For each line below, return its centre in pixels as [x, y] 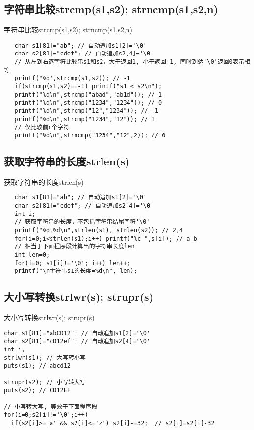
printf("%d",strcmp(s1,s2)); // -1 [72, 78]
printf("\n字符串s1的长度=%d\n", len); [76, 271]
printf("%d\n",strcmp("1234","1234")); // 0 [88, 103]
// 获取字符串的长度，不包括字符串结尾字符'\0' [82, 222]
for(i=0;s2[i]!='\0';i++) [46, 415]
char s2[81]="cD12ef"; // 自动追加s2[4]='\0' [77, 341]
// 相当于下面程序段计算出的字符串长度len [75, 247]
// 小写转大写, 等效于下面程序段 [51, 407]
